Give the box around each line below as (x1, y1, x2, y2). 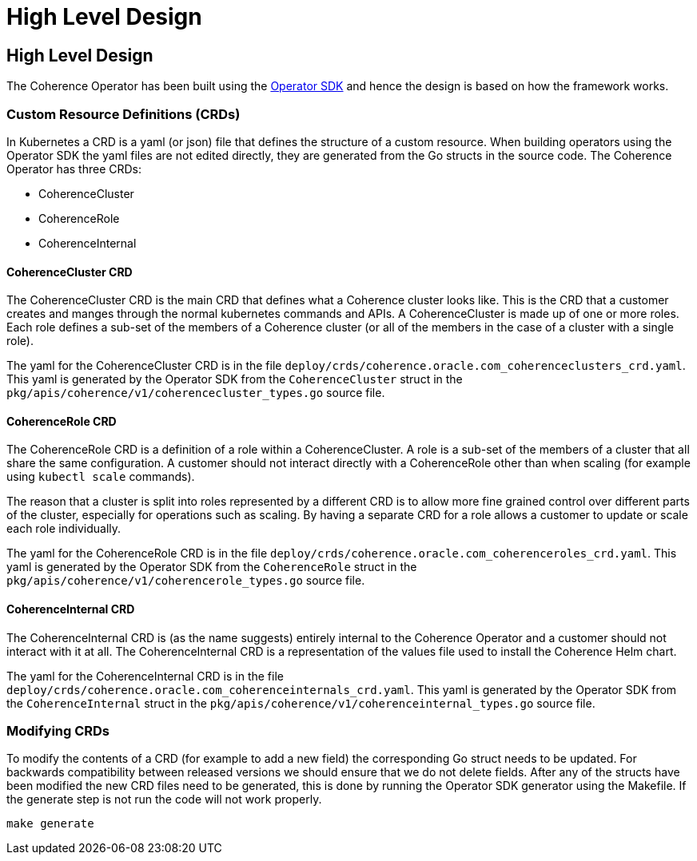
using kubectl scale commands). (6, 470, 195, 484)
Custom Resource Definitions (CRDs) (6, 105, 241, 122)
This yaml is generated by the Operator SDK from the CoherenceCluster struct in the (6, 372, 463, 387)
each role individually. (6, 522, 121, 536)
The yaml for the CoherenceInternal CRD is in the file (6, 669, 284, 683)
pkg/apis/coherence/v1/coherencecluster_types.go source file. (6, 386, 385, 400)
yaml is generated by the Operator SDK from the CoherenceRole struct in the (6, 560, 417, 574)
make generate (6, 817, 94, 831)
